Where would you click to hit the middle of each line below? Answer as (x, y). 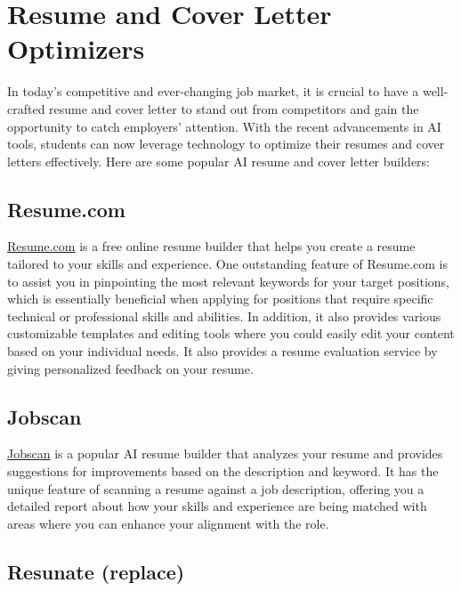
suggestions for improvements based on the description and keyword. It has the (223, 471)
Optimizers (76, 49)
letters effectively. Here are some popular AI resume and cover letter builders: (219, 161)
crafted (26, 108)
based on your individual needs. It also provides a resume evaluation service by (222, 351)
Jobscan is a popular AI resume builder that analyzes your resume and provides (225, 453)
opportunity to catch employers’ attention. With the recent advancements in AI (224, 126)
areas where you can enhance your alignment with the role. (168, 523)
